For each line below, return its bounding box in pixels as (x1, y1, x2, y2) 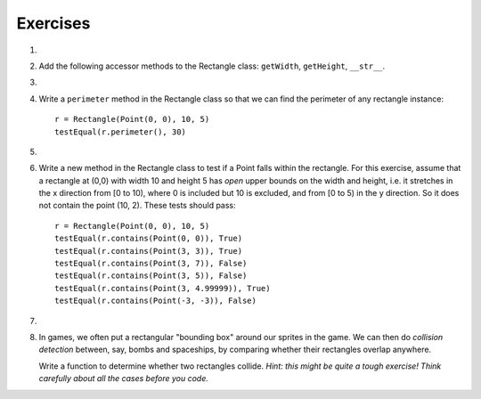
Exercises (16, 13, 91, 33)
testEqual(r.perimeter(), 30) (54, 126, 187, 137)
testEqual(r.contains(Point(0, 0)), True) (54, 233, 243, 244)
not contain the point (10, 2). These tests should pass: (38, 200, 236, 211)
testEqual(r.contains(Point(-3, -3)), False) (54, 296, 257, 306)
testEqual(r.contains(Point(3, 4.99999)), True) (54, 283, 271, 293)
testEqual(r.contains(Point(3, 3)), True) (54, 246, 243, 256)
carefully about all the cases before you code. (38, 373, 208, 384)
